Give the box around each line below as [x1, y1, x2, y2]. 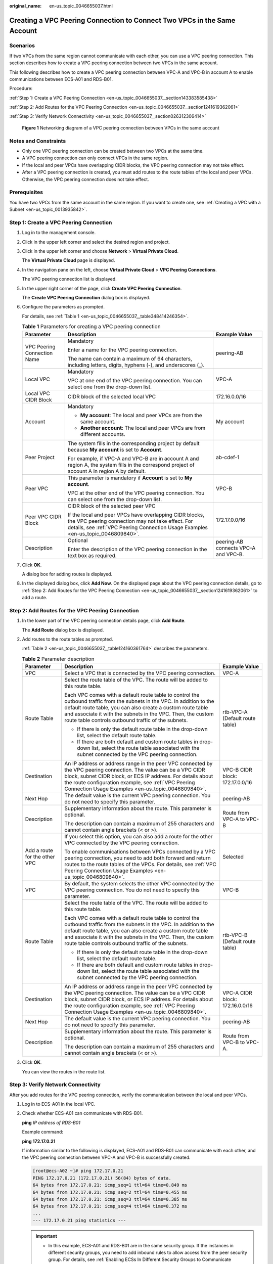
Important [35, 1233, 58, 1239]
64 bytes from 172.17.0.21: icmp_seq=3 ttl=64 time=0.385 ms [32, 1196, 188, 1202]
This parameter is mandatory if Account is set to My [67, 474, 193, 481]
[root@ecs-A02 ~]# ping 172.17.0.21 [32, 1168, 124, 1174]
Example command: [22, 1129, 63, 1135]
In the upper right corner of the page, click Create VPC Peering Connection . [22, 285, 182, 291]
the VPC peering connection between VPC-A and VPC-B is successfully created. [22, 1154, 191, 1160]
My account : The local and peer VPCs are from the [80, 412, 202, 419]
